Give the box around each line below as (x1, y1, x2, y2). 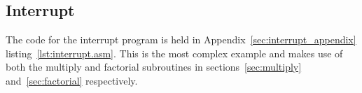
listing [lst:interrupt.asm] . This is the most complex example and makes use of (6, 45, 343, 60)
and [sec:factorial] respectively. (6, 73, 138, 87)
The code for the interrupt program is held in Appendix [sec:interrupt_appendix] (6, 32, 356, 47)
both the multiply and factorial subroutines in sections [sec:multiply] (6, 59, 302, 74)
